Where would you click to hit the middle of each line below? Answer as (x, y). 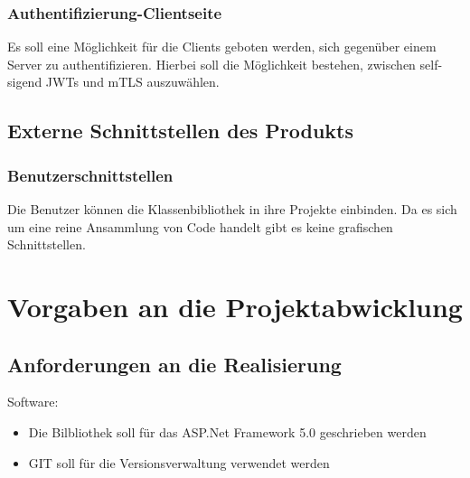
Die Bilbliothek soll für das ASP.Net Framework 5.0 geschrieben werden (227, 431)
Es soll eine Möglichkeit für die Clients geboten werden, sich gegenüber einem (222, 47)
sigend (25, 82)
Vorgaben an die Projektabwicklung (235, 306)
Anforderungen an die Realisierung (174, 364)
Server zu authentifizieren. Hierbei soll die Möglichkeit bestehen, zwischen (211, 64)
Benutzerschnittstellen (90, 175)
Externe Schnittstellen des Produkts (181, 131)
